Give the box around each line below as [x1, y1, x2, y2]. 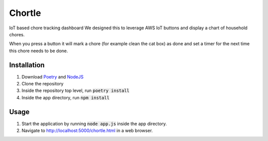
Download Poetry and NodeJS [21, 73, 84, 79]
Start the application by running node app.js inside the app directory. [21, 121, 167, 127]
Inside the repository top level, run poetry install [21, 87, 130, 94]
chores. [9, 31, 25, 37]
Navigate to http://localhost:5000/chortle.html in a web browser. [21, 128, 153, 134]
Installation [9, 61, 45, 69]
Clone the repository [21, 81, 64, 87]
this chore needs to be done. [9, 48, 68, 54]
